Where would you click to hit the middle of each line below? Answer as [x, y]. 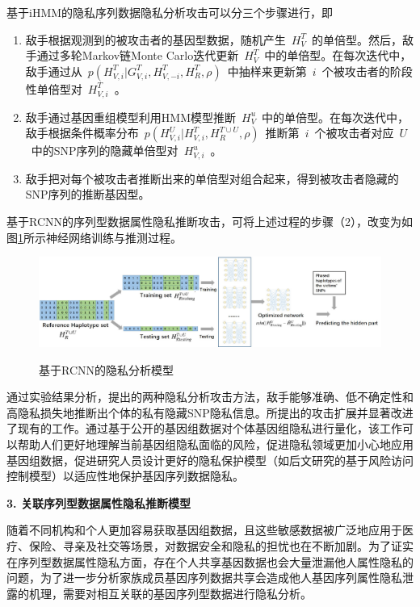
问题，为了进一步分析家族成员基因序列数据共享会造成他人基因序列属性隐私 [204, 578]
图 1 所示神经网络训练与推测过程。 [94, 237]
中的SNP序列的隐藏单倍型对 [105, 151]
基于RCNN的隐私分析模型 [107, 369]
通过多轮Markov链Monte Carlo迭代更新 [138, 55]
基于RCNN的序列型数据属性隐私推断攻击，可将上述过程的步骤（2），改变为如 [210, 222]
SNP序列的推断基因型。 [88, 194]
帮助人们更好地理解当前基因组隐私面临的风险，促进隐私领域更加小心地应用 [215, 444]
